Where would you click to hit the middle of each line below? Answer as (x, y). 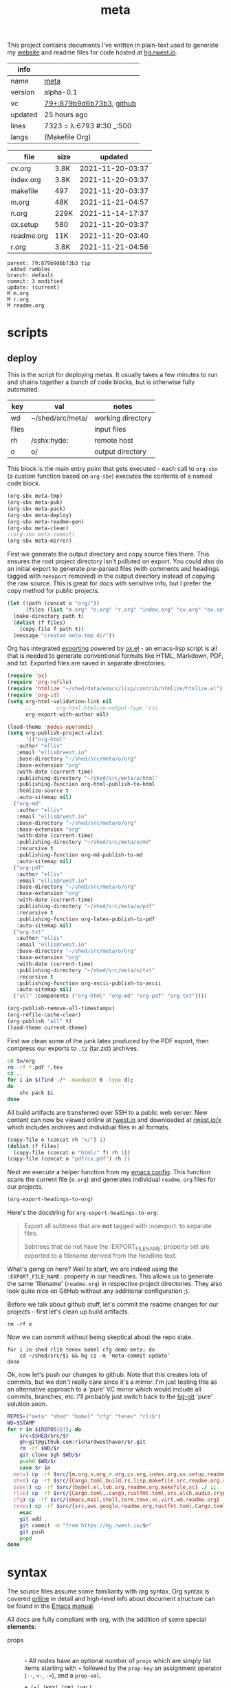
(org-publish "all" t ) (40, 1021)
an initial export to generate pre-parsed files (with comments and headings (113, 569)
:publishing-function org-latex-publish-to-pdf (86, 919)
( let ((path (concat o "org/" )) (53, 603)
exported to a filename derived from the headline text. (100, 1255)
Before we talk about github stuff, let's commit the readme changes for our (113, 1304)
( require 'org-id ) (33, 695)
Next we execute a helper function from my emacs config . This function (109, 1172)
